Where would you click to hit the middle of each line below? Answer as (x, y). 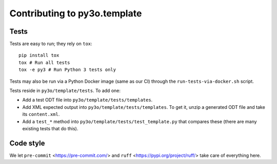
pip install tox (39, 55)
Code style (27, 143)
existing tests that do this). (50, 128)
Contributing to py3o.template (76, 13)
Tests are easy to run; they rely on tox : (51, 44)
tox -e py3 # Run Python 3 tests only (67, 70)
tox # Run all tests (44, 62)
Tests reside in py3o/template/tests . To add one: (65, 91)
